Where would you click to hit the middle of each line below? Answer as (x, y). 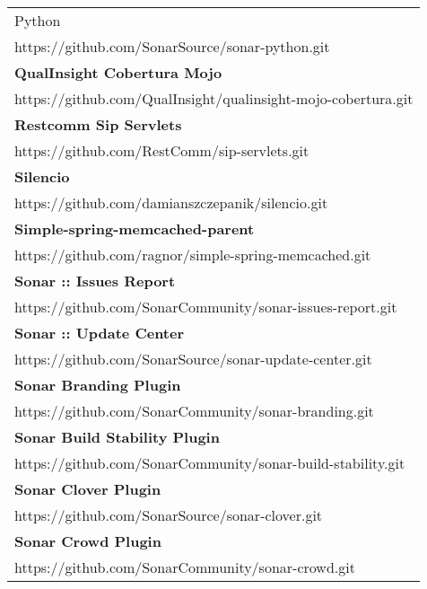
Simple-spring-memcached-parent (135, 229)
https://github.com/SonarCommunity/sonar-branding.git (194, 411)
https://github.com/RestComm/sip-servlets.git (162, 150)
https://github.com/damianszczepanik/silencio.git (171, 202)
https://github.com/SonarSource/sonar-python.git (172, 46)
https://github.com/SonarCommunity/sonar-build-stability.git (210, 463)
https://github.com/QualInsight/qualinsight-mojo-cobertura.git (214, 98)
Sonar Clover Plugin (88, 489)
